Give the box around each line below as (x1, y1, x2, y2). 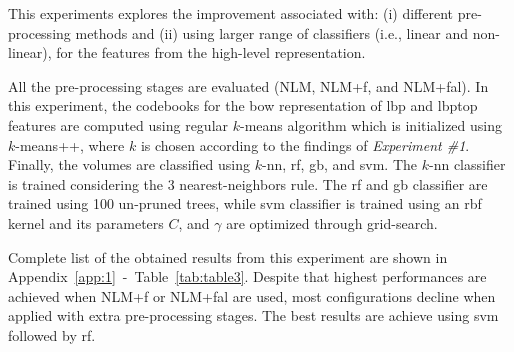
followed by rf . (8, 324, 96, 345)
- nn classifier (428, 154, 506, 175)
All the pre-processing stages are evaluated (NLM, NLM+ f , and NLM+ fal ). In (8, 75, 489, 96)
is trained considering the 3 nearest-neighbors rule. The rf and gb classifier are (8, 173, 488, 194)
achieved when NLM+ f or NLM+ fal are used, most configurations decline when (8, 285, 496, 306)
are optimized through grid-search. (226, 212, 438, 233)
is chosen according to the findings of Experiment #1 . (140, 134, 470, 155)
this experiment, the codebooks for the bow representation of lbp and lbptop (8, 95, 478, 116)
